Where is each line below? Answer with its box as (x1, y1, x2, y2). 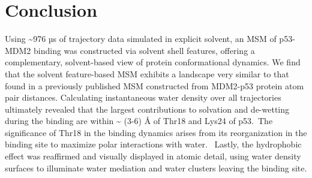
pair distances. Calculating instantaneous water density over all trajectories (5, 91, 281, 104)
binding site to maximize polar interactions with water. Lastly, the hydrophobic (5, 138, 302, 150)
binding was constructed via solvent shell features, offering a (34, 44, 255, 56)
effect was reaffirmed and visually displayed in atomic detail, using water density (5, 150, 301, 162)
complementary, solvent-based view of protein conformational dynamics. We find (5, 56, 301, 68)
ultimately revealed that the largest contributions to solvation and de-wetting (5, 102, 290, 115)
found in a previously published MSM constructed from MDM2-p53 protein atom (5, 79, 304, 92)
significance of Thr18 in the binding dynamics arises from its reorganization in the (5, 126, 307, 138)
